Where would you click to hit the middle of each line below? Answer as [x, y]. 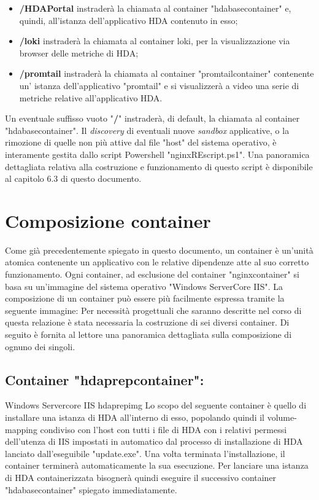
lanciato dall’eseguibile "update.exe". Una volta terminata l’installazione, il [145, 453]
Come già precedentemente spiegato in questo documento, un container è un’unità [159, 250]
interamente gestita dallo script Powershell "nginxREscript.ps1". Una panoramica [157, 154]
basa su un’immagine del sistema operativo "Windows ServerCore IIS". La [144, 286]
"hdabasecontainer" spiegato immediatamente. [91, 489]
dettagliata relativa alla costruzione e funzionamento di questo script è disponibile [159, 166]
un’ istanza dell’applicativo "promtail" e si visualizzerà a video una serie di [159, 85]
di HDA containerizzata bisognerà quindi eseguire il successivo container [141, 477]
